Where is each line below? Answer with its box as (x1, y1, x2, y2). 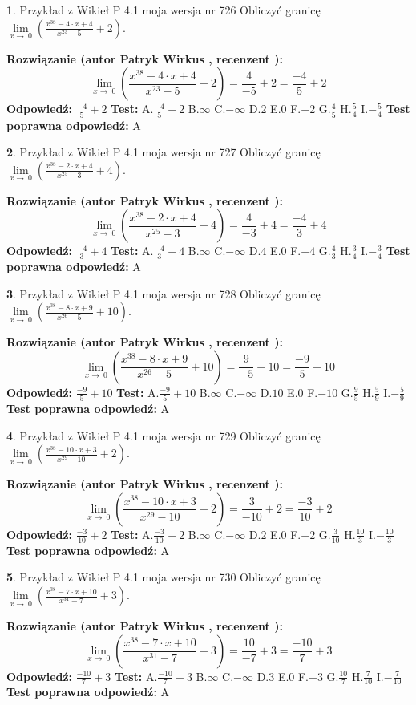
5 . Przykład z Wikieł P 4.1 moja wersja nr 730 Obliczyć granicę (6, 569, 321, 585)
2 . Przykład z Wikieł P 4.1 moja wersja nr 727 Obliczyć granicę (6, 144, 321, 160)
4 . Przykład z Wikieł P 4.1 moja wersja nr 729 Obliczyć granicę (6, 427, 321, 444)
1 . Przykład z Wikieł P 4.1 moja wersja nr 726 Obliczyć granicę (6, 2, 321, 18)
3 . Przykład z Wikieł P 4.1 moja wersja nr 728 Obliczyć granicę (6, 285, 321, 302)
